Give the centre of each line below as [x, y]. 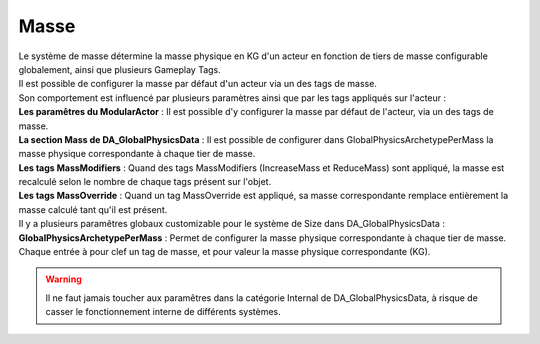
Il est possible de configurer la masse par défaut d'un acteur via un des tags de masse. [197, 84]
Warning [63, 279]
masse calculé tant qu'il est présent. [93, 209]
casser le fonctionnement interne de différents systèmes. [163, 312]
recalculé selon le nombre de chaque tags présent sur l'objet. [145, 182]
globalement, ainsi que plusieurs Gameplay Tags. [120, 69]
